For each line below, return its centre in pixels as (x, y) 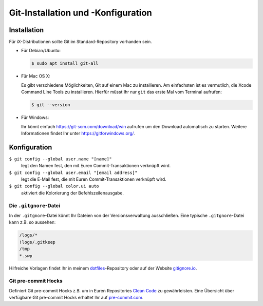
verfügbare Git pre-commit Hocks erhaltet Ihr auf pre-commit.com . (76, 298)
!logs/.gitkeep (37, 242)
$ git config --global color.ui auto (54, 186)
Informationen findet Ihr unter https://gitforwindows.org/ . (78, 133)
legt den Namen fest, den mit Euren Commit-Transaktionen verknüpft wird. (96, 166)
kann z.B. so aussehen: (32, 222)
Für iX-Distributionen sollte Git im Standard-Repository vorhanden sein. (80, 42)
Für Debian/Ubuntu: (41, 51)
